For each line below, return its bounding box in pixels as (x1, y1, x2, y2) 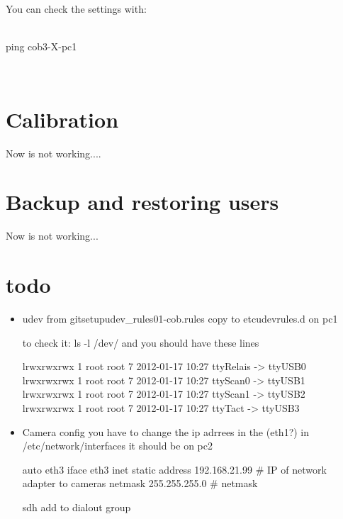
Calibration (6, 104, 119, 133)
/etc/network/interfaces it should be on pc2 (22, 438, 213, 453)
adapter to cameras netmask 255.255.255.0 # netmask (22, 476, 258, 491)
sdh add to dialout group (22, 499, 131, 514)
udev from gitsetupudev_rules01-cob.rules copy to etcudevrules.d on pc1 (22, 311, 338, 325)
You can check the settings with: (6, 1, 147, 16)
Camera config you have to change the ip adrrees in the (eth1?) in (22, 424, 310, 439)
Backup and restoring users (6, 187, 279, 216)
